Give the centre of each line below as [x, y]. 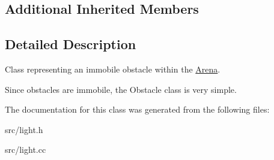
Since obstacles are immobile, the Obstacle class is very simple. [121, 89]
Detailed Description [71, 44]
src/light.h [24, 129]
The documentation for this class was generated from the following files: [137, 109]
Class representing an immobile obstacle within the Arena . [113, 69]
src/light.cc [26, 150]
